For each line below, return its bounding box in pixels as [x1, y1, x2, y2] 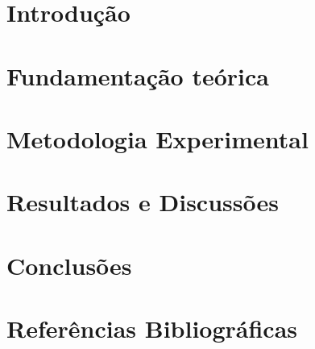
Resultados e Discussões [6, 185, 279, 218]
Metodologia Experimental [6, 122, 309, 155]
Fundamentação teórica [6, 59, 269, 92]
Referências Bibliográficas [6, 312, 298, 345]
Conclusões [6, 248, 132, 281]
